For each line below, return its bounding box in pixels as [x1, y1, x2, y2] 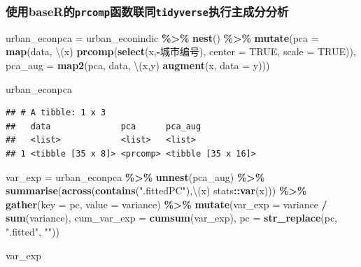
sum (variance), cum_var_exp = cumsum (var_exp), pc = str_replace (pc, [6, 210, 337, 225]
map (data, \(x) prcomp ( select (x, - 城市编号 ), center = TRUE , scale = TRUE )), [6, 44, 356, 59]
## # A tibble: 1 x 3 [6, 108, 106, 118]
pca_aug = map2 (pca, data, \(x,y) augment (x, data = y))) [6, 57, 270, 72]
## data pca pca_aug [6, 121, 201, 131]
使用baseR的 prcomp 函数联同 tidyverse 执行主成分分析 [6, 2, 289, 20]
